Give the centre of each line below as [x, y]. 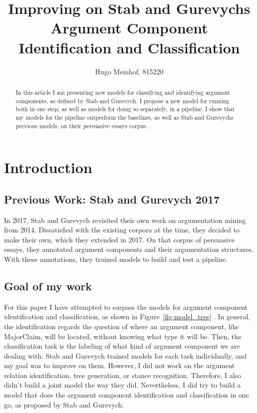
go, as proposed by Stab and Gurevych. [64, 404]
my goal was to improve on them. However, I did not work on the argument [120, 365]
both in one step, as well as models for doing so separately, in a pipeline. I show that [125, 109]
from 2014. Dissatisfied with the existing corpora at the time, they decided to [122, 230]
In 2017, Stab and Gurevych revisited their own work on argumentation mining [125, 220]
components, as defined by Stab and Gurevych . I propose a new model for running [123, 101]
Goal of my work [48, 286]
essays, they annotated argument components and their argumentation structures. [129, 249]
